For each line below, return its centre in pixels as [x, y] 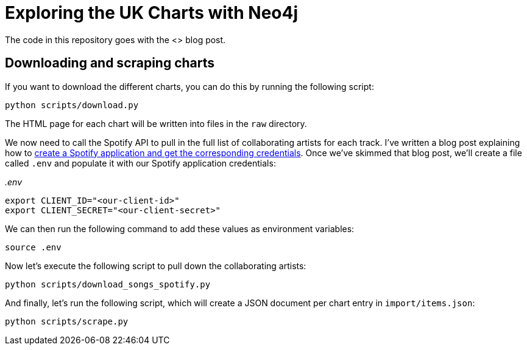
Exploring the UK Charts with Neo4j [152, 13]
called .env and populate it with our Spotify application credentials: [140, 163]
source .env [33, 247]
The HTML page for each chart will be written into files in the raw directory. [156, 123]
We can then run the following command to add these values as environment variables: [180, 228]
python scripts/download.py [72, 105]
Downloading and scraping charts [110, 63]
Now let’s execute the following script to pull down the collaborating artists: [156, 266]
